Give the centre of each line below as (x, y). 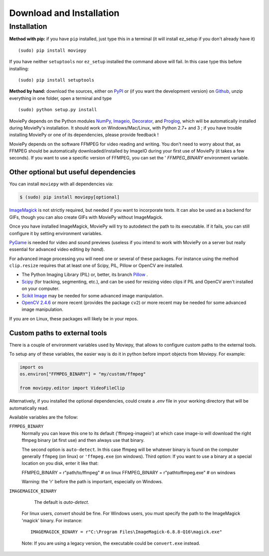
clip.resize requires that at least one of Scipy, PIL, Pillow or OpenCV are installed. (96, 266)
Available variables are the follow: (44, 417)
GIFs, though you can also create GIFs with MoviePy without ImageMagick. (86, 217)
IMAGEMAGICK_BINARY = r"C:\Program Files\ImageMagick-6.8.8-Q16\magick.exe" (127, 532)
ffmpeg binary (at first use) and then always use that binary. (83, 440)
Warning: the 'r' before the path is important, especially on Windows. (92, 482)
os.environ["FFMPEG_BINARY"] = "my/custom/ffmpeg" (83, 374)
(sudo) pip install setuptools (56, 80)
